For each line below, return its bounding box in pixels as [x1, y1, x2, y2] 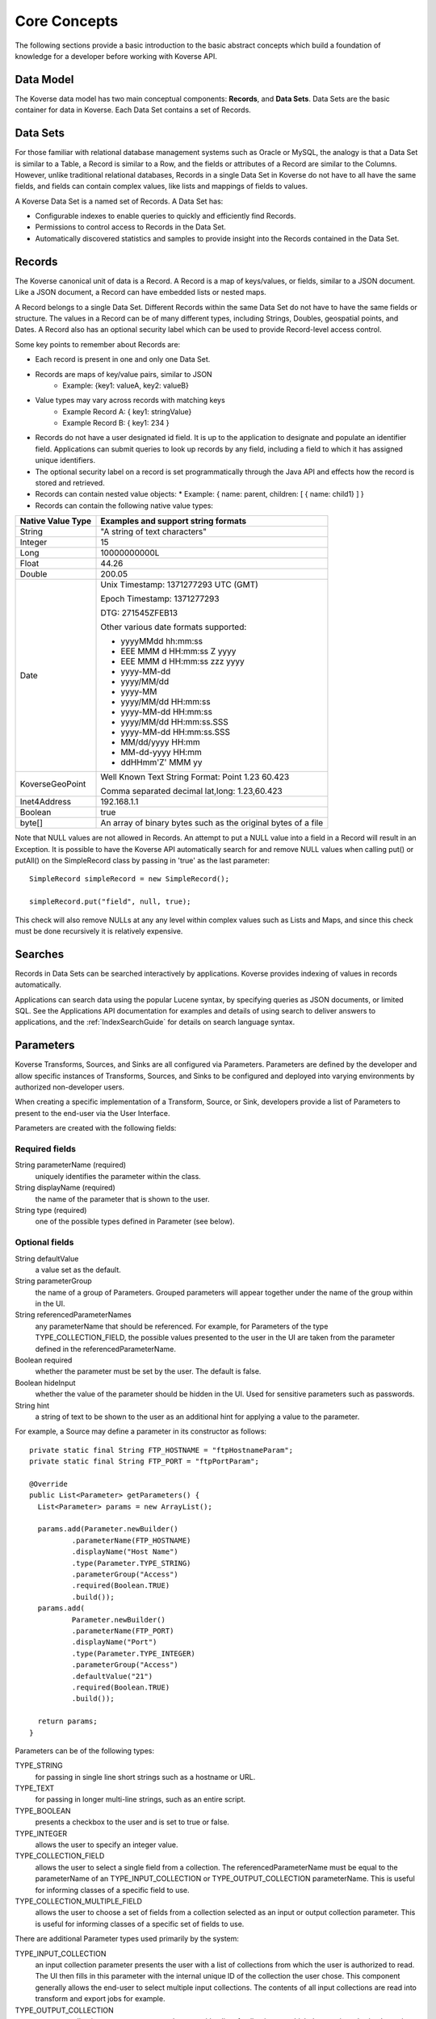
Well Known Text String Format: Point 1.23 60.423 [100, 771, 290, 783]
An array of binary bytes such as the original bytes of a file [100, 817, 323, 829]
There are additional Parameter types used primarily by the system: [15, 1934, 240, 1944]
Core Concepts [15, 12, 119, 30]
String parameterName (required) [15, 1160, 127, 1170]
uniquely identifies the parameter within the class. [35, 1171, 201, 1181]
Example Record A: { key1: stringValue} [62, 406, 192, 416]
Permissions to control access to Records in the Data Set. [35, 222, 226, 232]
